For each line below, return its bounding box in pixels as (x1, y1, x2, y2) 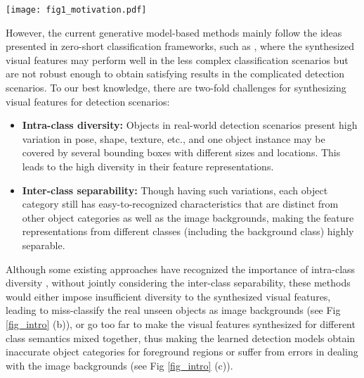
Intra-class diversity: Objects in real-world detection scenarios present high (22, 118, 358, 132)
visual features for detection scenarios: (6, 94, 170, 108)
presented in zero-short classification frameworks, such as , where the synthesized (6, 39, 354, 53)
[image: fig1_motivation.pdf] (6, 5, 147, 15)
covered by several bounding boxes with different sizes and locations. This (22, 145, 341, 160)
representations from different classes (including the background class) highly (22, 224, 354, 239)
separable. (22, 237, 65, 252)
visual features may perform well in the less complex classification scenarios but (6, 52, 349, 67)
